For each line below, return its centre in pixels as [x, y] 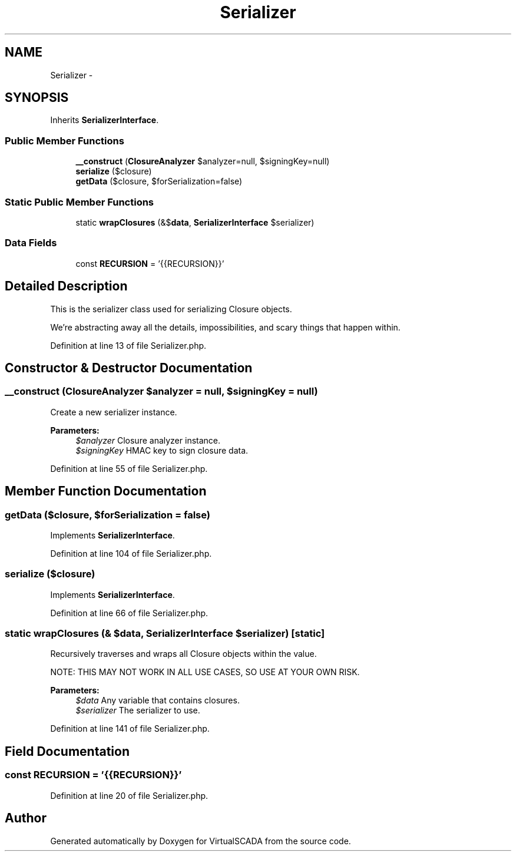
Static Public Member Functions [80, 202]
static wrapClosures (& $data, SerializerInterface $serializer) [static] [165, 634]
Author [26, 818]
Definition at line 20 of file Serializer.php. [129, 795]
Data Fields [31, 243]
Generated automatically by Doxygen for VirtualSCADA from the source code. [201, 841]
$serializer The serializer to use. [138, 710]
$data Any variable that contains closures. [158, 700]
